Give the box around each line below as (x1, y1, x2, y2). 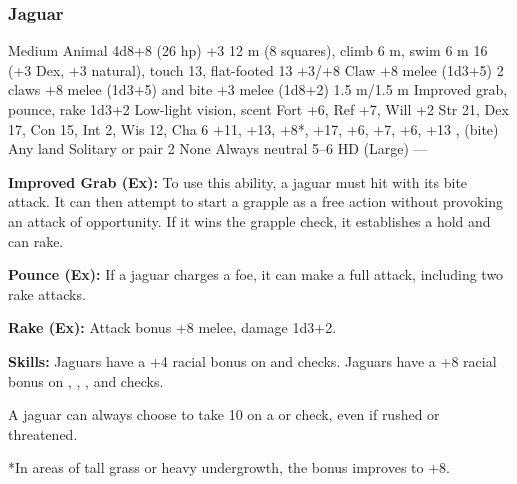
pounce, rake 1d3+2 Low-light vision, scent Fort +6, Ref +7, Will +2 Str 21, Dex (8, 99, 509, 119)
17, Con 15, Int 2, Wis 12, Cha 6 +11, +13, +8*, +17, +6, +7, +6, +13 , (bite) (8, 118, 499, 139)
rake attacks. (8, 283, 86, 304)
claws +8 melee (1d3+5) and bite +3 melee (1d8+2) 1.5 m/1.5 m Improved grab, (8, 79, 508, 100)
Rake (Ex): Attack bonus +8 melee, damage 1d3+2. (8, 317, 337, 338)
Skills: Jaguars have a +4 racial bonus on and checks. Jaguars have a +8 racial (8, 350, 497, 371)
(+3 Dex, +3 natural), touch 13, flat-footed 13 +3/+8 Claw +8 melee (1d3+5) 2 (8, 59, 504, 80)
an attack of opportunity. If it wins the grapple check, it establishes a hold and (8, 210, 491, 231)
